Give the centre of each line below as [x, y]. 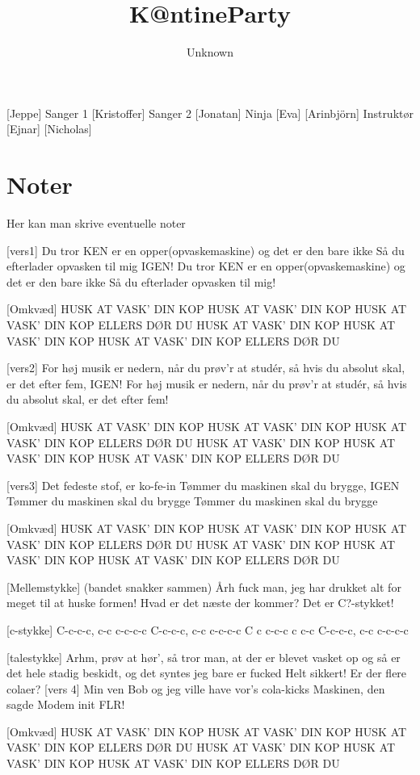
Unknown [210, 52]
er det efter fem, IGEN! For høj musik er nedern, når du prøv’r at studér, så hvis [207, 383]
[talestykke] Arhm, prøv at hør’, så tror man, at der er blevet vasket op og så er [204, 657]
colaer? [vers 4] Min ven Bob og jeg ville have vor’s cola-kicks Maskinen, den [196, 688]
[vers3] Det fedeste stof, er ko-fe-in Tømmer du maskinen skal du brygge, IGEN [203, 485]
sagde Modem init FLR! [66, 704]
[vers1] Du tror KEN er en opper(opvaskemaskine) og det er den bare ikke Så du [206, 250]
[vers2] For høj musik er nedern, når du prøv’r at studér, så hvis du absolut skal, [206, 368]
